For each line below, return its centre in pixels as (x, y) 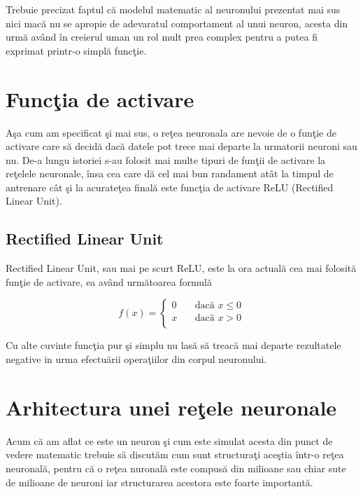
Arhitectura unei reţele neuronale (171, 407)
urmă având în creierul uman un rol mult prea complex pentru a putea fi (162, 37)
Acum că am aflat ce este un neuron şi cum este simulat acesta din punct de (169, 440)
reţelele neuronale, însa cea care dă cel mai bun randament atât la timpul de (170, 173)
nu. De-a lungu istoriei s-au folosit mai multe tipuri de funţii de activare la (166, 159)
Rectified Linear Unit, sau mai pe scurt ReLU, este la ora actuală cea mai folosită (181, 268)
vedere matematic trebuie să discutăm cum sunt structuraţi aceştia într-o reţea (175, 454)
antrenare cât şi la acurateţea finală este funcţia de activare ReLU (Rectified (170, 187)
